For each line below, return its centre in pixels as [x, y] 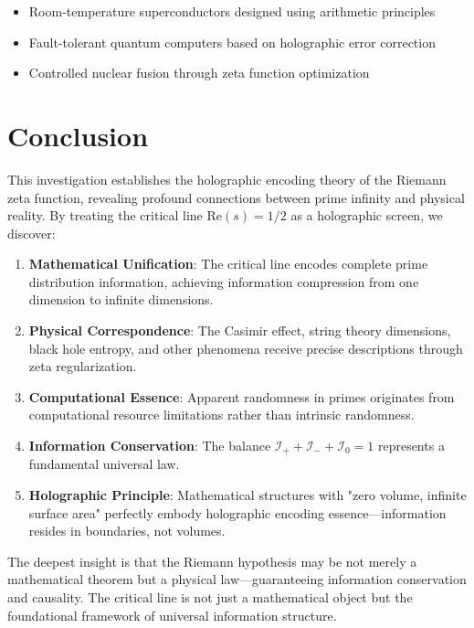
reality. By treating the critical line [105, 215]
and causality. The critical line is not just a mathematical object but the [210, 597]
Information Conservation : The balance [150, 446]
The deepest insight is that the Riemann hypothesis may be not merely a [212, 561]
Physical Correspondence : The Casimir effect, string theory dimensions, [240, 330]
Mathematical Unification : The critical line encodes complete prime [228, 264]
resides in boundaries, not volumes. [127, 531]
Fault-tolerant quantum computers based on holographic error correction [232, 42]
